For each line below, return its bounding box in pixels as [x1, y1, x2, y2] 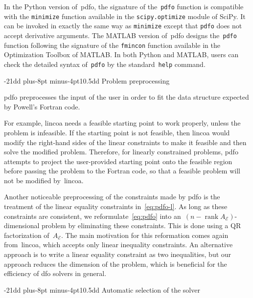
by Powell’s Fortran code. [4, 101, 80, 111]
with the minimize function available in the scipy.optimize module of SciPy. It [4, 11, 246, 21]
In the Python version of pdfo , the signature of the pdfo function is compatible [4, 1, 244, 11]
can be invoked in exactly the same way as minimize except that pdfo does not [4, 21, 242, 31]
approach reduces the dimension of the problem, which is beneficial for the [4, 258, 227, 269]
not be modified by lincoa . [4, 175, 84, 185]
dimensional [4, 220, 40, 231]
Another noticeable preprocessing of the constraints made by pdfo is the [4, 192, 220, 202]
